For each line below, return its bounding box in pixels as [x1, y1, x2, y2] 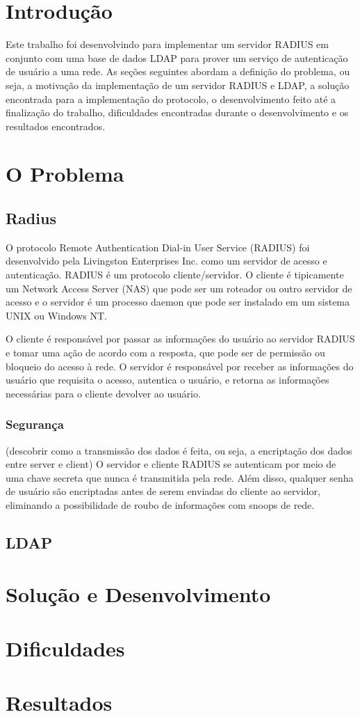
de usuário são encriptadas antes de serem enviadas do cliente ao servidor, [6, 484, 320, 498]
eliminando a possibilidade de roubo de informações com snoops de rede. [6, 497, 315, 512]
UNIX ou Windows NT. [6, 308, 107, 322]
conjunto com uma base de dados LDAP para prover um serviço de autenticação [6, 50, 348, 65]
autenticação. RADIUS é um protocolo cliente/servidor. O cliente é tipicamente [6, 267, 344, 282]
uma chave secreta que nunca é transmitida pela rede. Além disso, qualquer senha [6, 470, 354, 484]
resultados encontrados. [6, 118, 106, 133]
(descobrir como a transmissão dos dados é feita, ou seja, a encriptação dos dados [6, 443, 352, 457]
